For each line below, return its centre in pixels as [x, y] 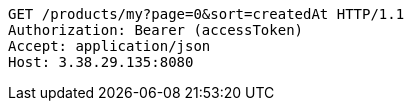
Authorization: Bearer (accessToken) [156, 30]
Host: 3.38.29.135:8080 [101, 62]
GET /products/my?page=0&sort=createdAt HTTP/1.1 [206, 14]
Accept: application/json [109, 46]
